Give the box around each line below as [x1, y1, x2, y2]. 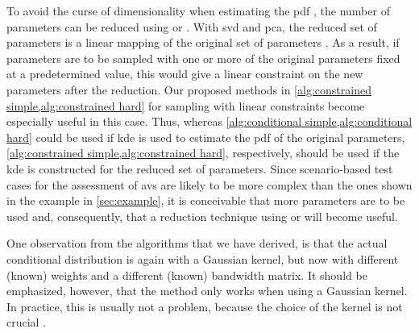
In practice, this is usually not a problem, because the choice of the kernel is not [6, 298, 403, 314]
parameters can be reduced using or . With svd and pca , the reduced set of [6, 18, 377, 35]
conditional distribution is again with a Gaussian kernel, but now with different [6, 250, 399, 267]
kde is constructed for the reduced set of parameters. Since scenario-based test [6, 160, 393, 177]
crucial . [6, 314, 47, 331]
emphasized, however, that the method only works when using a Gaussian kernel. [6, 282, 408, 299]
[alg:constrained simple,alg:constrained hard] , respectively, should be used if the [6, 144, 400, 161]
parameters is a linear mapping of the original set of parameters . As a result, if [6, 34, 400, 51]
